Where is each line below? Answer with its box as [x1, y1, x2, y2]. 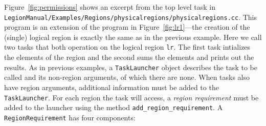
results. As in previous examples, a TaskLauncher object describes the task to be [4, 61, 257, 72]
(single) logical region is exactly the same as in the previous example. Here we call [4, 31, 262, 42]
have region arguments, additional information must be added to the [4, 81, 219, 92]
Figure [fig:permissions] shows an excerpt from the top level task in [4, 2, 216, 12]
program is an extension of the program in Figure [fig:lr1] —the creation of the [4, 22, 250, 32]
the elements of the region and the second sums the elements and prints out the [4, 52, 254, 62]
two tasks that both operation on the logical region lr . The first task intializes [4, 41, 251, 52]
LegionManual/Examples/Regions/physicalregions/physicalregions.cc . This [4, 11, 257, 22]
